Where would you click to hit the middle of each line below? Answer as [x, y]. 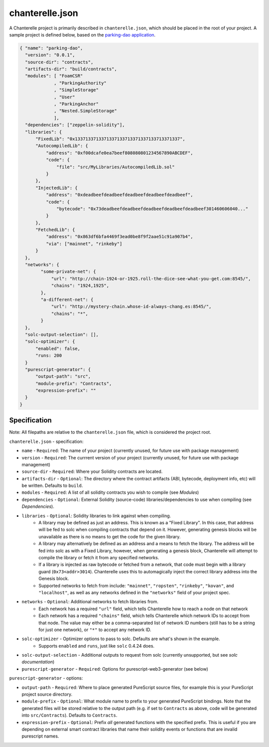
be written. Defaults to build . [52, 486]
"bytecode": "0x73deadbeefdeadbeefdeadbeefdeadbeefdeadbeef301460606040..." [152, 209]
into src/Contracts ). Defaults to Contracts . [69, 715]
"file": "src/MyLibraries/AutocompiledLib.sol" [116, 167]
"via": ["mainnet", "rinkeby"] [84, 244]
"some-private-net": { [68, 272]
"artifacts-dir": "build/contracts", [71, 69]
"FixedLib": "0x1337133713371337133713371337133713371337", [110, 139]
